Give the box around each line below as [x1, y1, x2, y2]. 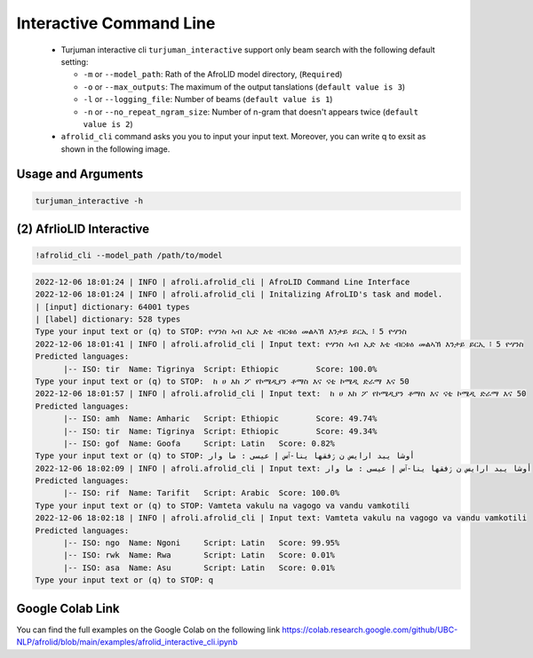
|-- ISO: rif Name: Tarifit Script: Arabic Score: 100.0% [63, 488, 340, 498]
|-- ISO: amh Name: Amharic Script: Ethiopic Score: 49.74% [63, 414, 378, 424]
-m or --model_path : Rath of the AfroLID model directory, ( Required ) [83, 69, 343, 80]
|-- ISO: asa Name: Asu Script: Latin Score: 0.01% [63, 562, 336, 573]
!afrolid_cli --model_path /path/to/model [35, 250, 223, 261]
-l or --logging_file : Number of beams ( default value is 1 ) [83, 94, 333, 105]
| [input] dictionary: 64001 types [35, 302, 190, 312]
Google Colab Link [16, 600, 120, 616]
